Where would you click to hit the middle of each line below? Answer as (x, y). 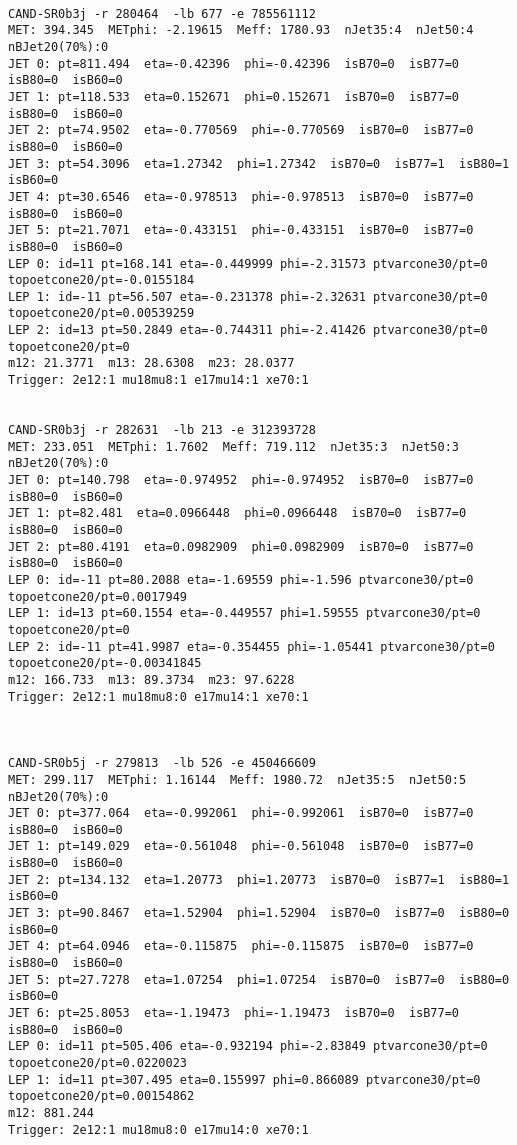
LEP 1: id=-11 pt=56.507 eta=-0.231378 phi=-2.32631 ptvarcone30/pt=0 (248, 296)
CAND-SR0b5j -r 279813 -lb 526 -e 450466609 (162, 763)
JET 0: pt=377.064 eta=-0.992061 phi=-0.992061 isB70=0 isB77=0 (241, 813)
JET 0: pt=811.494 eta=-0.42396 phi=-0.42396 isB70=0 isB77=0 (234, 63)
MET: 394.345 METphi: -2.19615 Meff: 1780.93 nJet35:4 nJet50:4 (241, 30)
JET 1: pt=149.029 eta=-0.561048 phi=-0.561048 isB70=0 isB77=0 (241, 846)
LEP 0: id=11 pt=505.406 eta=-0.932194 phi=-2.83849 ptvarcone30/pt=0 (248, 1046)
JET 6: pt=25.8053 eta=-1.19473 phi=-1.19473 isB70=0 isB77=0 (234, 1013)
